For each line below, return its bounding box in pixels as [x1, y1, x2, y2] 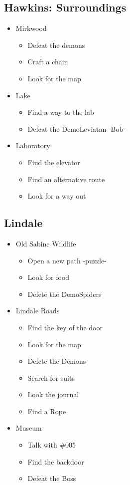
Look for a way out [27, 191, 86, 201]
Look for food [27, 272, 70, 282]
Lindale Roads [15, 305, 60, 316]
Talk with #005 [27, 440, 76, 450]
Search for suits [27, 372, 75, 383]
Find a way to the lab [27, 107, 94, 117]
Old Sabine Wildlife [15, 238, 76, 248]
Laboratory [15, 140, 50, 151]
